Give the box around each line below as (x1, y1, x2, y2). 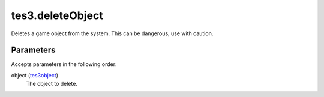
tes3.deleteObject (11, 9, 103, 22)
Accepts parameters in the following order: (11, 61, 117, 68)
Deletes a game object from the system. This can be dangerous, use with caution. (11, 30, 214, 37)
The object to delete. (26, 80, 78, 87)
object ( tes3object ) (11, 71, 59, 79)
